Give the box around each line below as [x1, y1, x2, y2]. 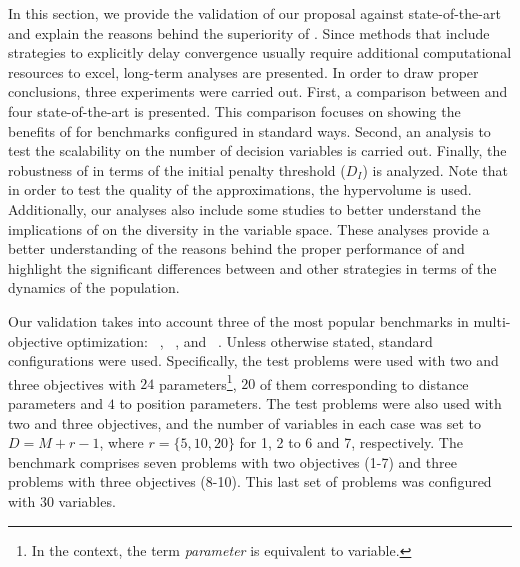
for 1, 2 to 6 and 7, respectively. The [239, 432, 463, 453]
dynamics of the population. [8, 277, 180, 298]
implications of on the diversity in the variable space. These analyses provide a [8, 218, 490, 239]
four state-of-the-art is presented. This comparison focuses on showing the [8, 100, 461, 121]
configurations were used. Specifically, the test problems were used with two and [8, 350, 499, 371]
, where [99, 432, 144, 453]
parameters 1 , [158, 370, 237, 394]
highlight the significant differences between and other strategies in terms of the [8, 257, 497, 278]
